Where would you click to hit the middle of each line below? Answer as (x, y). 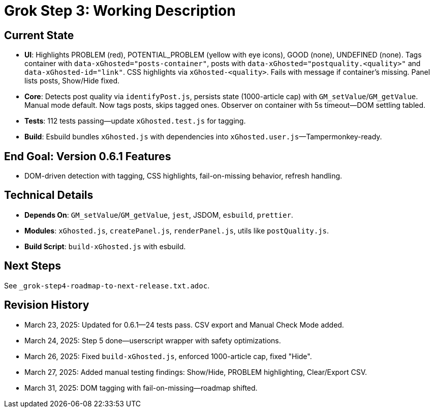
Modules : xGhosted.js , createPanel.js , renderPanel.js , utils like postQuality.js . (177, 230)
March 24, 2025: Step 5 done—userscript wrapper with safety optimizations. (153, 340)
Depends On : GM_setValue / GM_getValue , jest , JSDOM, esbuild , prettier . (159, 215)
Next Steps (33, 266)
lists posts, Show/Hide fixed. (72, 81)
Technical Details (49, 195)
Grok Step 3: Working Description (120, 11)
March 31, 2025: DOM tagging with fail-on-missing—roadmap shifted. (141, 388)
